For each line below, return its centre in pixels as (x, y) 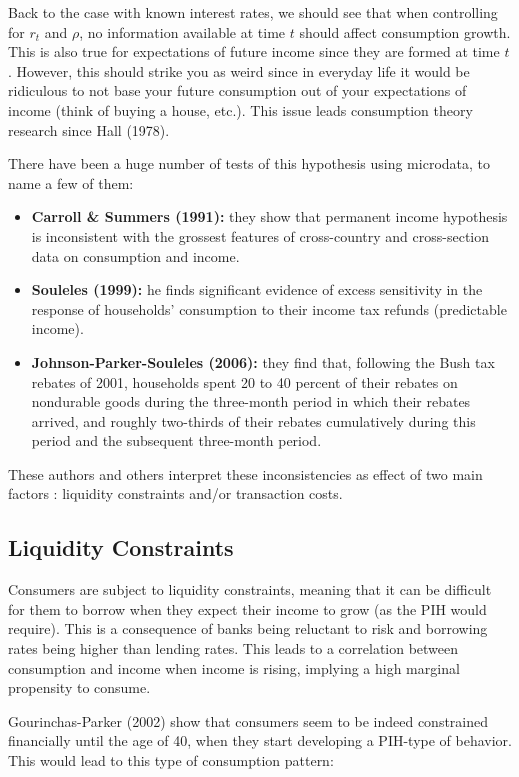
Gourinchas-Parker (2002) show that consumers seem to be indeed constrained (248, 720)
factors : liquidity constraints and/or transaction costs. (175, 493)
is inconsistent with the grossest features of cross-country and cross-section (260, 235)
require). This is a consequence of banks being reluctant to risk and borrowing (248, 628)
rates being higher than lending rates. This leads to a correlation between (233, 648)
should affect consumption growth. (405, 31)
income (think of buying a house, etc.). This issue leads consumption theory (240, 109)
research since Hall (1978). (89, 129)
